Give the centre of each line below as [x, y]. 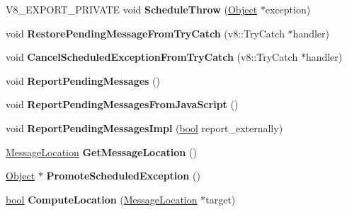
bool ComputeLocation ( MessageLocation [102, 199]
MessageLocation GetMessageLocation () [101, 152]
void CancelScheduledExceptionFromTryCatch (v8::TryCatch [152, 57]
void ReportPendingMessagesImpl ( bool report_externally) [144, 128]
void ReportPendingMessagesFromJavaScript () [122, 104]
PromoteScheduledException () [123, 176]
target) [221, 199]
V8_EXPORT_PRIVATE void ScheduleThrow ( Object [132, 9]
